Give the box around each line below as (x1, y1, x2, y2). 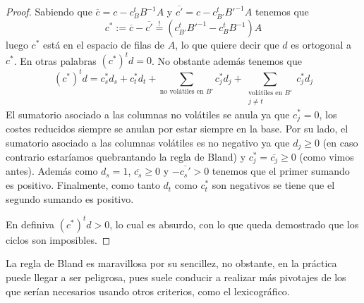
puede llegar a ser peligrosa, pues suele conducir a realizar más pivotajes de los (6, 269, 346, 284)
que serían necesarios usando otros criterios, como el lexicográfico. (6, 283, 290, 298)
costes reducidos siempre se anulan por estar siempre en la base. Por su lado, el (6, 120, 348, 135)
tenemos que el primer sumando (212, 163, 350, 178)
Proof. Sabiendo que (6, 4, 92, 18)
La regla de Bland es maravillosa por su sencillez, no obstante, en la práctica (6, 256, 337, 271)
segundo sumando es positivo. (6, 191, 134, 206)
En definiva (6, 216, 55, 231)
